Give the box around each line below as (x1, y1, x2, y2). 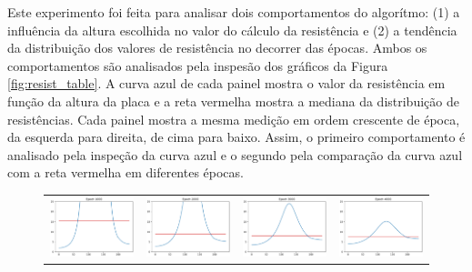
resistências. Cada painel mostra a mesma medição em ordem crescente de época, (7, 109, 460, 128)
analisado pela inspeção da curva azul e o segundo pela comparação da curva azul (7, 145, 463, 164)
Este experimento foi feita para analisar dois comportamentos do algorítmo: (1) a (7, 3, 460, 21)
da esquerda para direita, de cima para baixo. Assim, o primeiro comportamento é (7, 127, 466, 146)
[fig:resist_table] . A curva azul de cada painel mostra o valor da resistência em (7, 74, 446, 93)
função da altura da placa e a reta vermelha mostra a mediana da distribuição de (7, 91, 459, 110)
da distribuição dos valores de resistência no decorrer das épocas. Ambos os (7, 38, 427, 57)
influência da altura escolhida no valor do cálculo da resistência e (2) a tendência (7, 20, 457, 39)
